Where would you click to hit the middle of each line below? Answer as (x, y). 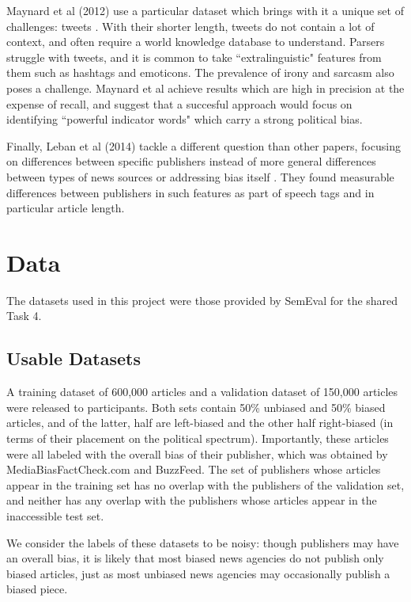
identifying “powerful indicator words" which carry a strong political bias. (185, 119)
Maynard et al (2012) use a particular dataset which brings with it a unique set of (205, 10)
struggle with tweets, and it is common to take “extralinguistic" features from (194, 57)
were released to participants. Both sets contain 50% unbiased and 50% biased (196, 407)
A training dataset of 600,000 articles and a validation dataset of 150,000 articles (202, 392)
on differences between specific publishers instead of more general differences (191, 161)
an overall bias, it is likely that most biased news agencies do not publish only (195, 558)
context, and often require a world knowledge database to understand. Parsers (196, 42)
